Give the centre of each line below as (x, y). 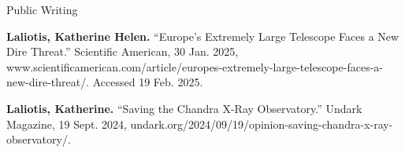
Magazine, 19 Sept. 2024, (67, 124)
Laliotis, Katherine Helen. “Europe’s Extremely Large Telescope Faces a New (203, 36)
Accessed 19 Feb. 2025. (148, 82)
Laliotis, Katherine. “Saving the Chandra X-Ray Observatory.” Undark (184, 108)
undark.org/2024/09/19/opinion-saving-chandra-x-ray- (262, 124)
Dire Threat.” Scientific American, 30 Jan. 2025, (123, 51)
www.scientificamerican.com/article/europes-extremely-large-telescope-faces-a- (195, 66)
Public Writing (42, 9)
